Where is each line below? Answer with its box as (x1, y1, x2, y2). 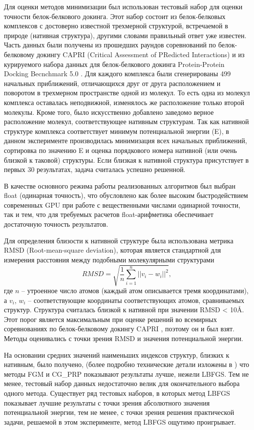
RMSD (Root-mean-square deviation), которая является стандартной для (4, 245, 221, 255)
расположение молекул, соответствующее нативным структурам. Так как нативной (4, 116, 249, 127)
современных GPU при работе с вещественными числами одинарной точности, (4, 199, 240, 210)
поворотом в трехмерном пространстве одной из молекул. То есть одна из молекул (4, 87, 250, 98)
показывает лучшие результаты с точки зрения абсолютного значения (4, 397, 210, 408)
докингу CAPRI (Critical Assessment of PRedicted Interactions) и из (36, 49, 245, 59)
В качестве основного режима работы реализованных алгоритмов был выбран (4, 180, 235, 191)
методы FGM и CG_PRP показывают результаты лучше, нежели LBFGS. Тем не (4, 368, 249, 379)
